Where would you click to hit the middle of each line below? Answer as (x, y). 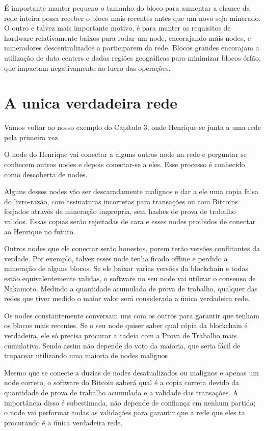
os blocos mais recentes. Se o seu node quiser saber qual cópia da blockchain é (126, 325)
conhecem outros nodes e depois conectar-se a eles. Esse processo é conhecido (125, 164)
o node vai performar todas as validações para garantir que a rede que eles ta (125, 412)
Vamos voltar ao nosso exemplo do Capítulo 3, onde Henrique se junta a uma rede (133, 127)
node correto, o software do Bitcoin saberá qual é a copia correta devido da (122, 382)
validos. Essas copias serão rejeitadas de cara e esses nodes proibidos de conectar (130, 221)
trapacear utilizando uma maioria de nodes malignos (86, 355)
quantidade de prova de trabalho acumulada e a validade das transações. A (121, 392)
